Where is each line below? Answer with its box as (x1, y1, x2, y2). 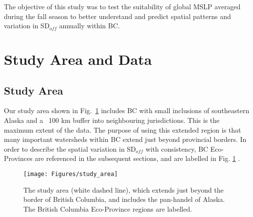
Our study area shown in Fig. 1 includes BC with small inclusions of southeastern (4, 105, 250, 116)
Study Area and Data (4, 49, 152, 69)
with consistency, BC (145, 143, 208, 154)
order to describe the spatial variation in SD (4, 143, 136, 154)
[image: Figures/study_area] (23, 170, 118, 178)
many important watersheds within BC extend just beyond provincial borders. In (4, 134, 247, 144)
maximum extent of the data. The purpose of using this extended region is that (4, 124, 241, 135)
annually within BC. (59, 20, 120, 31)
